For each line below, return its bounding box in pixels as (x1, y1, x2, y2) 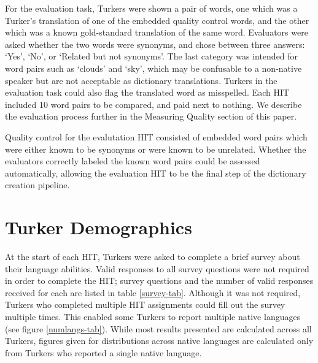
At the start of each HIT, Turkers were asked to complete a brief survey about (5, 250, 300, 263)
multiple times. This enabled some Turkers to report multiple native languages (5, 310, 301, 323)
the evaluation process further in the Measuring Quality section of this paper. (5, 110, 297, 123)
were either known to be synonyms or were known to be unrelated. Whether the (5, 142, 306, 155)
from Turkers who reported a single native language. (5, 346, 202, 359)
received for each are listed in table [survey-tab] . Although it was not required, (5, 286, 301, 299)
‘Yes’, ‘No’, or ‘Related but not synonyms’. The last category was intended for (5, 50, 298, 63)
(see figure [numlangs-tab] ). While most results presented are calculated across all (5, 322, 312, 335)
